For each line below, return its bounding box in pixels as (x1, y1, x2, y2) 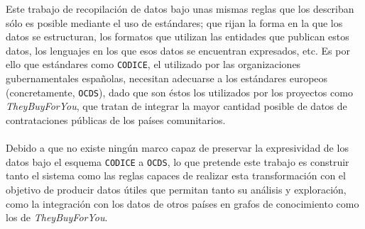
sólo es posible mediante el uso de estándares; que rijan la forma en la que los (6, 15, 343, 30)
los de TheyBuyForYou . (6, 210, 108, 225)
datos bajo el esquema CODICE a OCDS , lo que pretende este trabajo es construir (6, 154, 349, 169)
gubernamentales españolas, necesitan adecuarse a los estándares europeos (6, 71, 328, 86)
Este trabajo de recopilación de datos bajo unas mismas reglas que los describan (6, 1, 354, 16)
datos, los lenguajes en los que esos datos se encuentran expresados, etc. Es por (6, 43, 350, 57)
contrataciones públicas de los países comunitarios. (6, 112, 226, 127)
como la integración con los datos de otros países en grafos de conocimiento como (6, 196, 359, 211)
